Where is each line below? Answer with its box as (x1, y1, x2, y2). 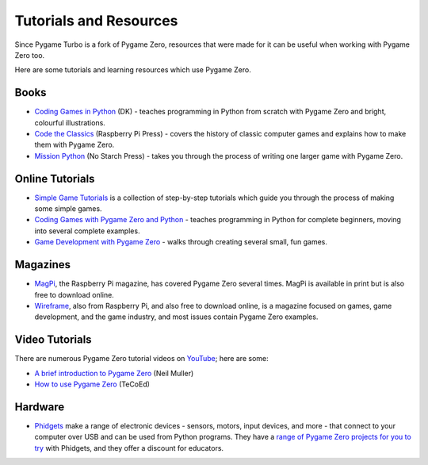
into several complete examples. (34, 226, 140, 236)
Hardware (14, 400, 65, 413)
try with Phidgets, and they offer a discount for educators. (34, 443, 224, 452)
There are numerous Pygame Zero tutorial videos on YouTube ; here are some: (14, 354, 269, 363)
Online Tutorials (14, 171, 95, 186)
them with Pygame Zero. (34, 140, 115, 150)
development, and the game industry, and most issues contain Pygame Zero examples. (34, 312, 319, 321)
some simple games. (34, 204, 102, 213)
